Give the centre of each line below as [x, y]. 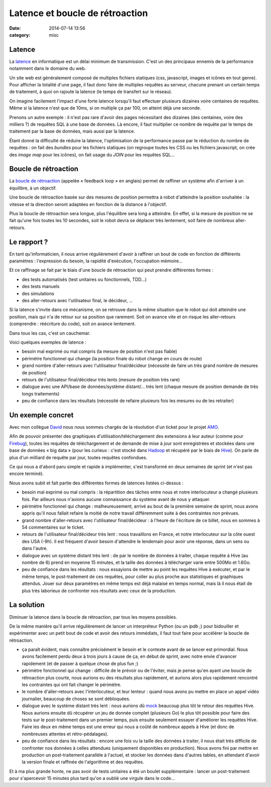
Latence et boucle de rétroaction [79, 13]
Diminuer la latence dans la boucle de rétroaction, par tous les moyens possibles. [93, 617]
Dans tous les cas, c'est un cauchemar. [50, 333]
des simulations [38, 293]
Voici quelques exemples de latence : [48, 342]
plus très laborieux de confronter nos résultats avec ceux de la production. [99, 591]
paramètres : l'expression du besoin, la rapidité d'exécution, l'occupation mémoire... [96, 261]
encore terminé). [27, 474]
